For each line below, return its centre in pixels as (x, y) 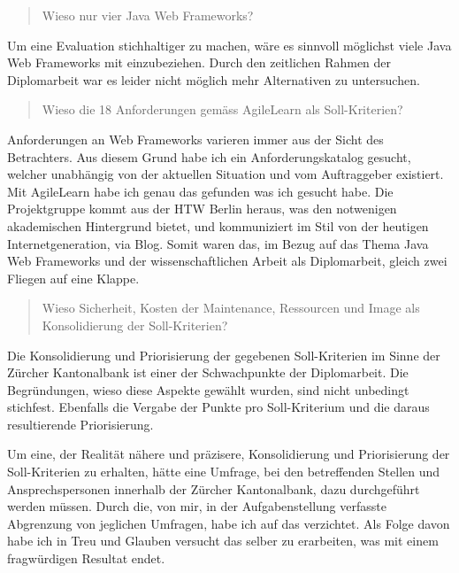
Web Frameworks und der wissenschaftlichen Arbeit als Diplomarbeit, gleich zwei (227, 261)
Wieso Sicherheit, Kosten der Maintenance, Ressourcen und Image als (231, 308)
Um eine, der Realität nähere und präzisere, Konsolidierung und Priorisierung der (229, 454)
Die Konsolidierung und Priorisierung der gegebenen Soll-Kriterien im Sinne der (224, 355)
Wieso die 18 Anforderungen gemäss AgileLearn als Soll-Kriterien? (222, 109)
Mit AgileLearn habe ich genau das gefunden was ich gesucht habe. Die (200, 191)
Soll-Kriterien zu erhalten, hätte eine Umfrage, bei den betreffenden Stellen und (224, 472)
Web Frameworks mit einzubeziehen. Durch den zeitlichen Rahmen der (199, 62)
